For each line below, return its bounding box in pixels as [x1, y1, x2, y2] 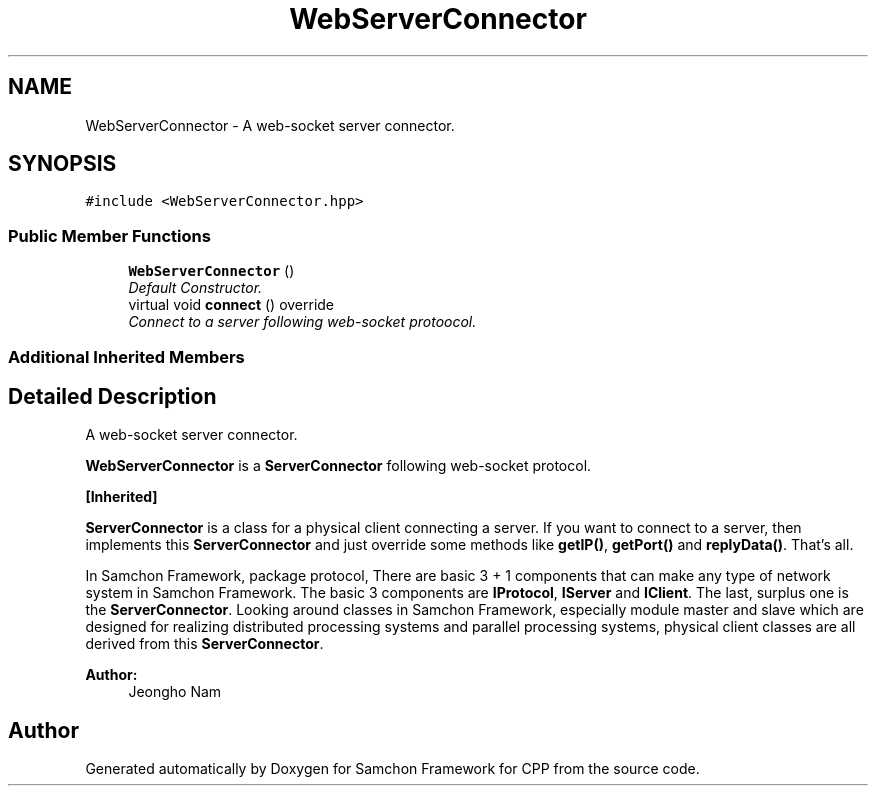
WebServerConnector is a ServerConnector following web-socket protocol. [85, 457, 592, 475]
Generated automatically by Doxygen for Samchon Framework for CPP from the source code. [85, 760, 700, 778]
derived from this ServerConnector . [85, 635, 324, 653]
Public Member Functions [8, 225, 211, 246]
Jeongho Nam [128, 683, 222, 701]
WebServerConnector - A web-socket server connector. [85, 116, 455, 134]
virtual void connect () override [128, 296, 335, 314]
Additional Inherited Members [8, 346, 245, 367]
